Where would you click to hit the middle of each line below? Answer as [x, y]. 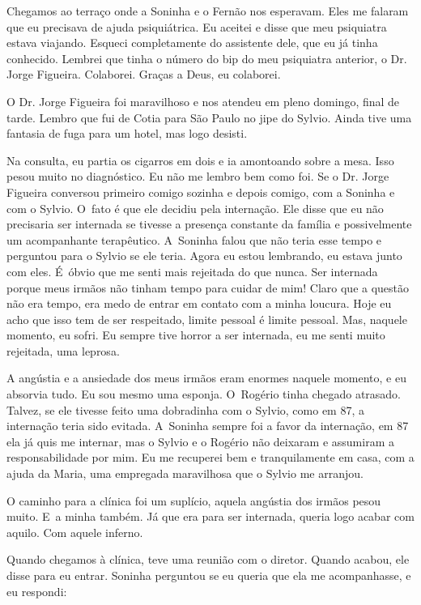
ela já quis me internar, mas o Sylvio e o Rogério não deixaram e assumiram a [200, 441]
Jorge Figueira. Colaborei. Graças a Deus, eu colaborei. [144, 74]
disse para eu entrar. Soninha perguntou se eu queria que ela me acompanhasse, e [209, 575]
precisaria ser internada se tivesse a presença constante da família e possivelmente [209, 224]
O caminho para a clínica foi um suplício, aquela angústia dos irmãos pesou [194, 500]
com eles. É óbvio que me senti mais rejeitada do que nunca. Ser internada [192, 271]
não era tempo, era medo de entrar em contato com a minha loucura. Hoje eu [199, 303]
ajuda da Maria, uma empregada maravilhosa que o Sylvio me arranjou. [185, 473]
